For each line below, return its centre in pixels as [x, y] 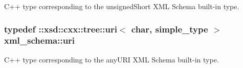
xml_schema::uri [40, 40]
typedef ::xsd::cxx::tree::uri [61, 29]
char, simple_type [170, 29]
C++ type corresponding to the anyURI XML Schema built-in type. [112, 59]
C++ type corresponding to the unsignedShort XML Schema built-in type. [122, 6]
